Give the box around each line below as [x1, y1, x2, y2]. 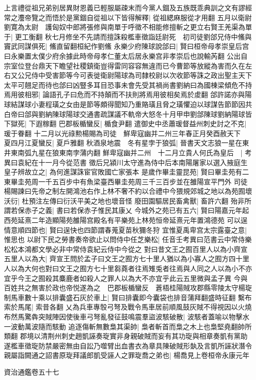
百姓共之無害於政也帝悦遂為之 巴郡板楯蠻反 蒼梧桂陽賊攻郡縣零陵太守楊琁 [4, 282, 252, 293]
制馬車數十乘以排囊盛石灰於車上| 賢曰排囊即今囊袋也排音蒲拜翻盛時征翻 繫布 [4, 292, 252, 302]
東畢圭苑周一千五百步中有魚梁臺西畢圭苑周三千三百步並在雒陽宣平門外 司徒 [4, 176, 248, 186]
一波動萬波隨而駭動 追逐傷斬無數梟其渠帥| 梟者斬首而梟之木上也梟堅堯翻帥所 [4, 321, 252, 331]
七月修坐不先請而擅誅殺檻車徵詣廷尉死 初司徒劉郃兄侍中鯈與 [52, 31, 252, 41]
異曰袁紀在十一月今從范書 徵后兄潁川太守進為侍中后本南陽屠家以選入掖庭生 [4, 157, 248, 167]
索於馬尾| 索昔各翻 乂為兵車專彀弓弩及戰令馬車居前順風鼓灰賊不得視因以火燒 [4, 302, 252, 312]
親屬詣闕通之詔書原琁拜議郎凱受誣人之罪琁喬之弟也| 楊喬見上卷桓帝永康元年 [4, 350, 250, 360]
